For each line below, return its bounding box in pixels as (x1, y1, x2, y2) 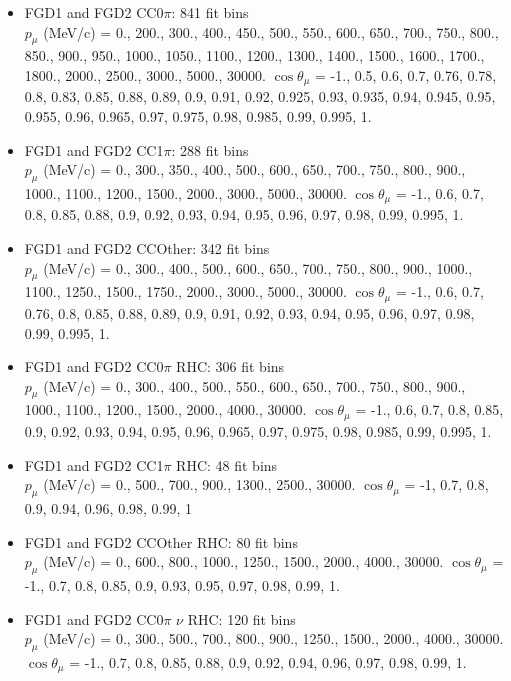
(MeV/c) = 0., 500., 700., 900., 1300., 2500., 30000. (43, 474, 356, 495)
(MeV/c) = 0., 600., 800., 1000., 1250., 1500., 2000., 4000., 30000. (43, 551, 444, 572)
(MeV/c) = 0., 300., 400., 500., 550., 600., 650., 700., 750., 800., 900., (43, 375, 466, 396)
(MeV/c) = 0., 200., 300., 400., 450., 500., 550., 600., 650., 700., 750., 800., (43, 21, 499, 42)
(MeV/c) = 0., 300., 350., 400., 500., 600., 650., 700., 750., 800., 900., (43, 159, 466, 180)
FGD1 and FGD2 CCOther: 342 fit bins (24, 238, 270, 259)
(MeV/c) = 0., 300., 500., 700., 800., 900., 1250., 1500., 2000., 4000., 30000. (43, 628, 504, 649)
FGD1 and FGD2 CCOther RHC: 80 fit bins (24, 531, 298, 552)
